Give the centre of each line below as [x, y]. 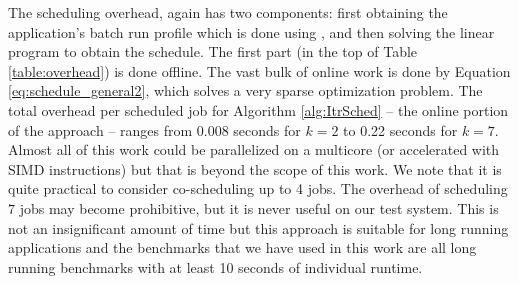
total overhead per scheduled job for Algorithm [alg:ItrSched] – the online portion [258, 109]
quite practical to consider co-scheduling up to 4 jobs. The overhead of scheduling [258, 188]
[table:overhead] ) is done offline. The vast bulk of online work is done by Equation [259, 70]
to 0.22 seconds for [400, 129]
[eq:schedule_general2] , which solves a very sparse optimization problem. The [245, 90]
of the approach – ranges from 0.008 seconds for [154, 129]
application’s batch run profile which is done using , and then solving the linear [251, 31]
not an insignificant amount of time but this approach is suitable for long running [258, 227]
